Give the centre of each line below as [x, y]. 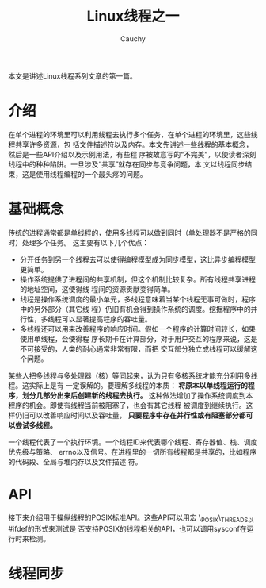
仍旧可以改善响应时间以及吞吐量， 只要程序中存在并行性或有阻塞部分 [127, 415]
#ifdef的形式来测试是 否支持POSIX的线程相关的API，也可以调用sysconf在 [127, 528]
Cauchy [133, 38]
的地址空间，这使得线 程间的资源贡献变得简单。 [97, 289]
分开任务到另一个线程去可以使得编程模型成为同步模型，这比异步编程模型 [137, 259]
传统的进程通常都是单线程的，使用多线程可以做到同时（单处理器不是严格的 [129, 233]
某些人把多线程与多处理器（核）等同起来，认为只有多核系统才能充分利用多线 [133, 375]
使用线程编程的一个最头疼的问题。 [91, 174]
